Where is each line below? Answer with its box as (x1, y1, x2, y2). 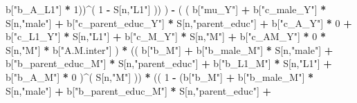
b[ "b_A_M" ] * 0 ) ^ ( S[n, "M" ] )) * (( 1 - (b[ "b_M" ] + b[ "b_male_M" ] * (6, 69, 314, 84)
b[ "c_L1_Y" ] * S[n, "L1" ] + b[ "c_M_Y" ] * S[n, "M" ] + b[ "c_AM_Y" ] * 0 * (6, 29, 326, 44)
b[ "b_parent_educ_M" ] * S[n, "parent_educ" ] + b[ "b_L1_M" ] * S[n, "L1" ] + (6, 56, 332, 71)
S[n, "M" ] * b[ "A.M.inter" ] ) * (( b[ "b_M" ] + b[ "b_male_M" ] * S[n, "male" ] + (6, 42, 333, 57)
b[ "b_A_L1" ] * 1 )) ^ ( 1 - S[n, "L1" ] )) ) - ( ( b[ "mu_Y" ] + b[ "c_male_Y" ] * (6, 2, 327, 16)
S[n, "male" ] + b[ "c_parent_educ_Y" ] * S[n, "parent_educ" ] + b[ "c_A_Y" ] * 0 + (6, 15, 352, 30)
